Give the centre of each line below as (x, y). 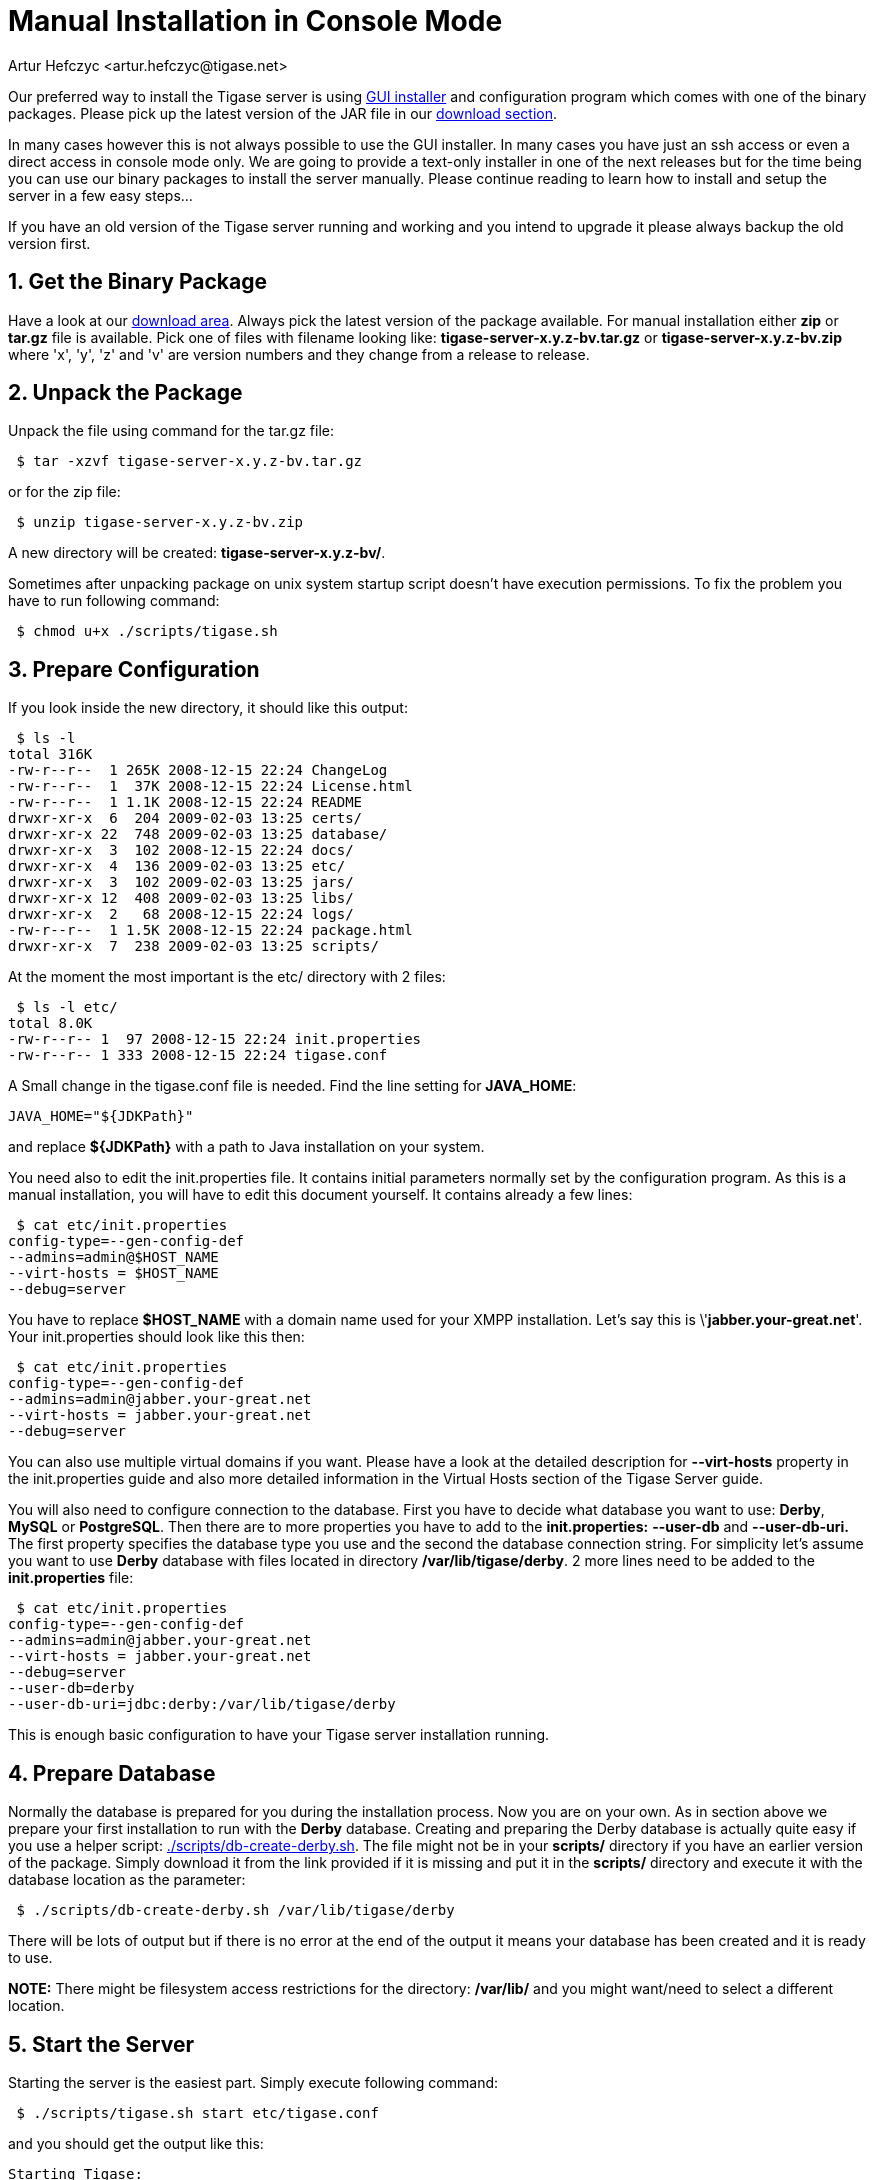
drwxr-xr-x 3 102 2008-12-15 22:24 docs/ (181, 850)
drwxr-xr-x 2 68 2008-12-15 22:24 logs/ (181, 914)
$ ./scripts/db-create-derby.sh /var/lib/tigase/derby (235, 1910)
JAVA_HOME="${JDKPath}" (101, 1116)
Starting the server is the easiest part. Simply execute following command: (253, 2082)
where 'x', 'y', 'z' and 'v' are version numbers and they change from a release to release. (299, 354)
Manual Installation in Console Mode (255, 21)
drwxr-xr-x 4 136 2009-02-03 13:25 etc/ (177, 866)
